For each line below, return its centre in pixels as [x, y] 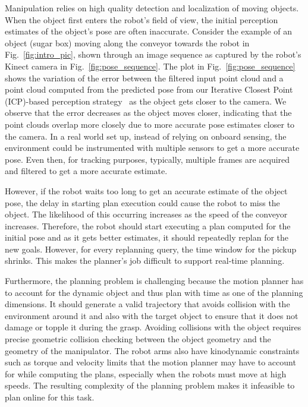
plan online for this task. [50, 397]
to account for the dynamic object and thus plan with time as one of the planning [154, 292]
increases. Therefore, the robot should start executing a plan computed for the [148, 225]
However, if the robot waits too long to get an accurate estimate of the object [146, 190]
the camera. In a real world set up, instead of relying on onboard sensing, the [146, 136]
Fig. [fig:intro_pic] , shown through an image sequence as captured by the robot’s [153, 54]
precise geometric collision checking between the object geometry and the [138, 339]
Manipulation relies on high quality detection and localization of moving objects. [152, 8]
